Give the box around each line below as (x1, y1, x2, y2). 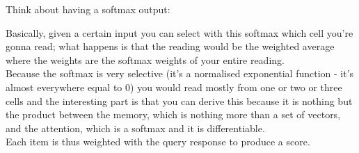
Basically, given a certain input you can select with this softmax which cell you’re (6, 25, 353, 40)
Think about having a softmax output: (6, 2, 170, 16)
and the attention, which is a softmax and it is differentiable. (6, 120, 265, 135)
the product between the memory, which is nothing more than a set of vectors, (6, 107, 341, 122)
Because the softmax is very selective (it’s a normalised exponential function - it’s (6, 66, 354, 81)
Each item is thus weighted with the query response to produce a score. (6, 134, 310, 149)
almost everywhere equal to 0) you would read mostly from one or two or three (6, 79, 342, 94)
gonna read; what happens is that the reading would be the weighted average (6, 39, 335, 54)
